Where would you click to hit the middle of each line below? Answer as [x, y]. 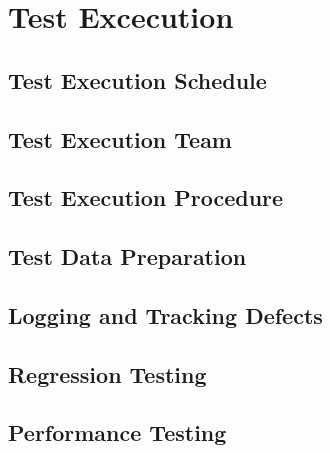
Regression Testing [107, 373]
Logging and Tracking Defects [165, 314]
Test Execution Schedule [137, 79]
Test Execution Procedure [146, 197]
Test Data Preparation [127, 256]
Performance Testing [117, 432]
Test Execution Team [120, 138]
